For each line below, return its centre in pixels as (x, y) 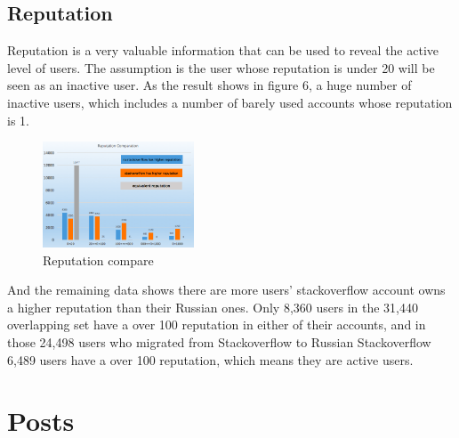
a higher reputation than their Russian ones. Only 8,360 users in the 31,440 (213, 307)
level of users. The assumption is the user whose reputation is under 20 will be (221, 67)
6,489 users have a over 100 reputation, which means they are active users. (210, 359)
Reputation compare (98, 260)
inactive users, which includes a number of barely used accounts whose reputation (230, 102)
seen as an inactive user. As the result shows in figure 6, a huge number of (209, 85)
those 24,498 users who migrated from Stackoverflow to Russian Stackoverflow (219, 342)
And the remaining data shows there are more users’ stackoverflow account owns (226, 290)
